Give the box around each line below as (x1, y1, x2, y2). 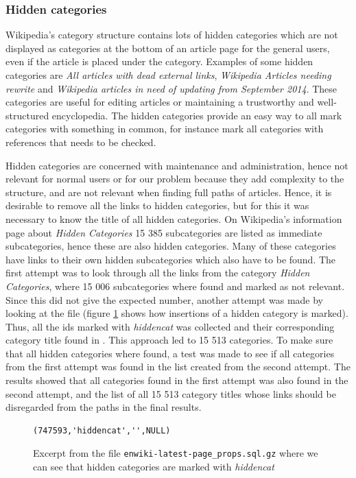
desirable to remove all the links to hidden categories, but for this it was (5, 198, 309, 213)
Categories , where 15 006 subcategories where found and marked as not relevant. (5, 278, 345, 293)
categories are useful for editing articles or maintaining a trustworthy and (5, 95, 314, 109)
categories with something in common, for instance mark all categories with (5, 121, 324, 136)
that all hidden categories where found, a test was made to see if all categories (5, 346, 335, 360)
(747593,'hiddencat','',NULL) (33, 425, 171, 435)
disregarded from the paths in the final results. (5, 400, 202, 414)
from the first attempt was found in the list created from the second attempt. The (5, 359, 351, 374)
